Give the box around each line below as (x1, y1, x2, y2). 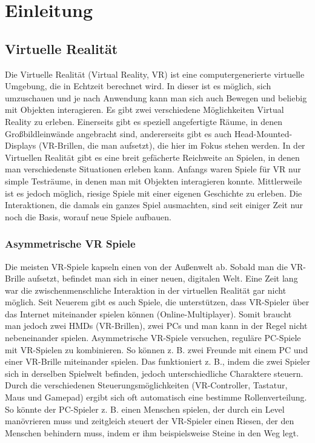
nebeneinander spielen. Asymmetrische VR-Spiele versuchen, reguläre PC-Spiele (5, 331, 301, 344)
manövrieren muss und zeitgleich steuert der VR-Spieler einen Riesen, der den (5, 414, 294, 427)
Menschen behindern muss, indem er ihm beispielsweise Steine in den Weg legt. (5, 426, 299, 439)
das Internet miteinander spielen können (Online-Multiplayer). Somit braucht (5, 307, 292, 320)
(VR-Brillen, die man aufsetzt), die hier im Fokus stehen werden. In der (38, 139, 305, 152)
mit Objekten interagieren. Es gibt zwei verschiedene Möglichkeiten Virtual (5, 103, 284, 116)
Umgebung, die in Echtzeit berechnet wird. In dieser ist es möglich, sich (5, 79, 271, 92)
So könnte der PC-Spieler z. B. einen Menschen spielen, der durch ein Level (5, 402, 285, 415)
